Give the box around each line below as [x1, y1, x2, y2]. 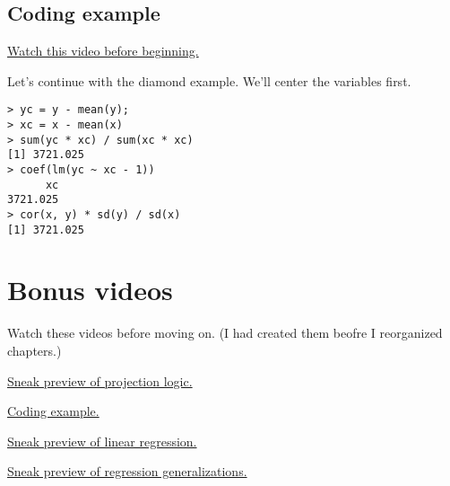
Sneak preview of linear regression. [7, 431, 197, 450]
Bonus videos [7, 271, 173, 308]
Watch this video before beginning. [7, 41, 199, 60]
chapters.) [7, 341, 62, 360]
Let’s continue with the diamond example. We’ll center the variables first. [7, 71, 411, 90]
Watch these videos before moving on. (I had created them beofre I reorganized [7, 323, 443, 342]
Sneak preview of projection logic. [7, 371, 193, 390]
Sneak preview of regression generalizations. [7, 462, 247, 481]
